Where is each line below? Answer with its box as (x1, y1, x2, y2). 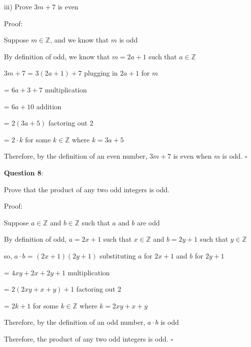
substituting (100, 250, 136, 260)
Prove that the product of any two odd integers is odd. (4, 184, 170, 194)
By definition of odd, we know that (4, 51, 110, 61)
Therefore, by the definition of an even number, (4, 151, 147, 161)
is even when (173, 151, 212, 161)
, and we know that (50, 35, 109, 45)
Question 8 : (4, 167, 43, 177)
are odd (137, 217, 160, 227)
